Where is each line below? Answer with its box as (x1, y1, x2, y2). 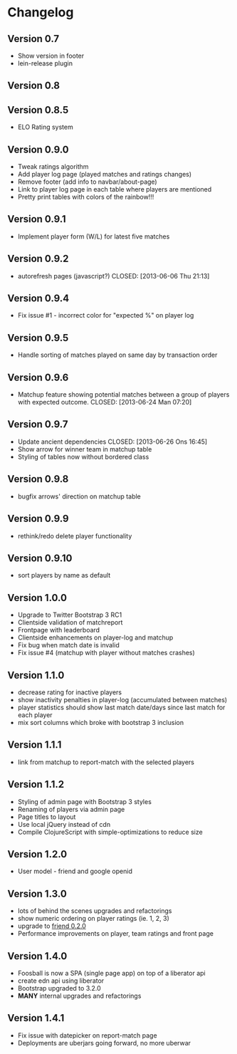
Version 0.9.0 (7, 143, 69, 155)
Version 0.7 (7, 33, 60, 45)
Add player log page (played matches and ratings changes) (17, 170, 192, 179)
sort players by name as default (17, 571, 111, 580)
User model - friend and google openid (17, 867, 133, 876)
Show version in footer (17, 51, 85, 60)
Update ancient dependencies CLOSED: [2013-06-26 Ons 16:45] (17, 437, 208, 446)
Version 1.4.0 (7, 950, 68, 962)
